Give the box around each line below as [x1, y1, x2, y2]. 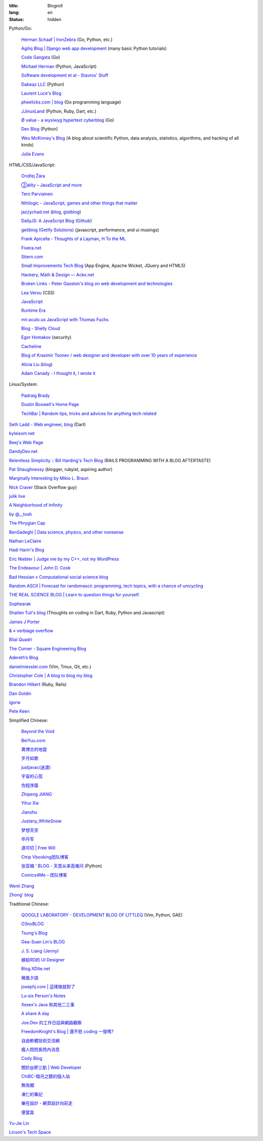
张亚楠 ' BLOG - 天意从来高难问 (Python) [21, 863, 102, 869]
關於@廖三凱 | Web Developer [21, 1064, 82, 1070]
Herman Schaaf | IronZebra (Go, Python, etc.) [21, 37, 113, 42]
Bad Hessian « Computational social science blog [9, 574, 109, 580]
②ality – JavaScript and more [21, 182, 82, 188]
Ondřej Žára [21, 173, 45, 179]
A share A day [21, 1011, 50, 1017]
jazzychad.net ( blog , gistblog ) [21, 209, 81, 215]
